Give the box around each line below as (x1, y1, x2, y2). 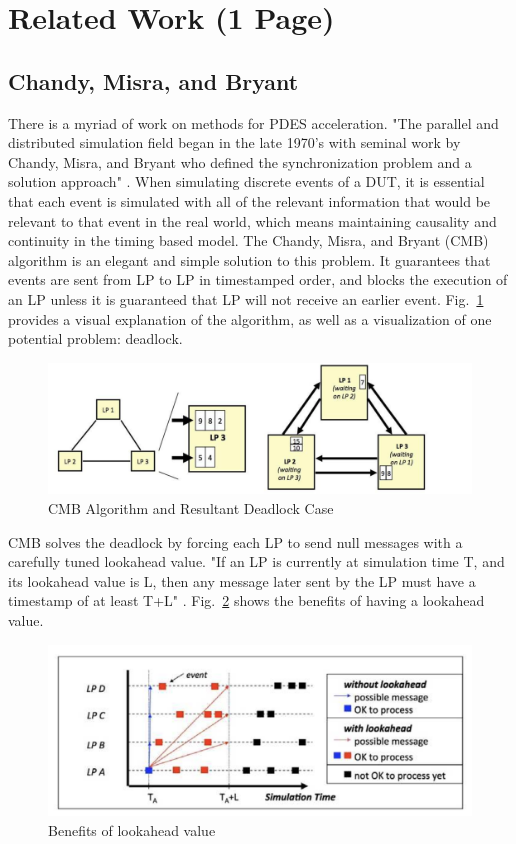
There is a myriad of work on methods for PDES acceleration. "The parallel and (8, 112, 499, 133)
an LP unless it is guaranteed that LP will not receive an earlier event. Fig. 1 (8, 288, 484, 309)
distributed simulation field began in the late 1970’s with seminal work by (8, 132, 461, 153)
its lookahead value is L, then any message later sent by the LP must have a (8, 570, 476, 591)
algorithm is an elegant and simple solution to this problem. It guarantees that (8, 249, 491, 270)
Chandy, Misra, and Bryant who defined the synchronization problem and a (8, 151, 472, 172)
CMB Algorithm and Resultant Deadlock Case (48, 497, 334, 518)
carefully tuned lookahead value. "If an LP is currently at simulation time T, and (8, 551, 505, 572)
